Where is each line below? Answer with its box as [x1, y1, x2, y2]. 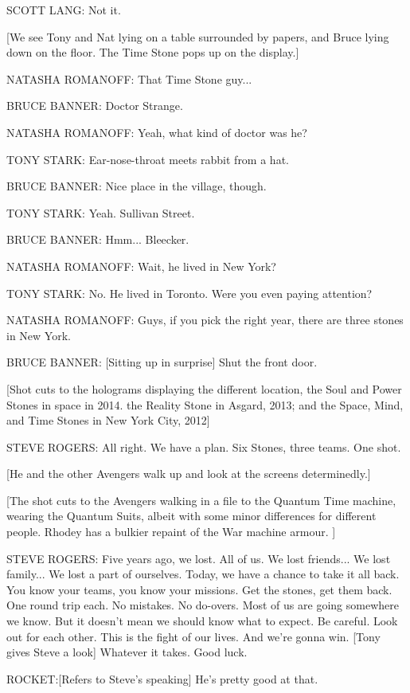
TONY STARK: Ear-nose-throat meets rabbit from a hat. [6, 151, 289, 167]
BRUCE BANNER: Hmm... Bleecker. [6, 231, 189, 248]
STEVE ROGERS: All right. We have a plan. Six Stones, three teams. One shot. [6, 438, 401, 455]
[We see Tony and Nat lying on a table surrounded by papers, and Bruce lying [6, 28, 389, 45]
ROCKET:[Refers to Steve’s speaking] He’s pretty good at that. [6, 670, 318, 687]
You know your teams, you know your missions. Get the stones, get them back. [6, 581, 392, 597]
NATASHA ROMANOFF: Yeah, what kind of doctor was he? [6, 123, 307, 140]
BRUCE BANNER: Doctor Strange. [6, 97, 183, 114]
